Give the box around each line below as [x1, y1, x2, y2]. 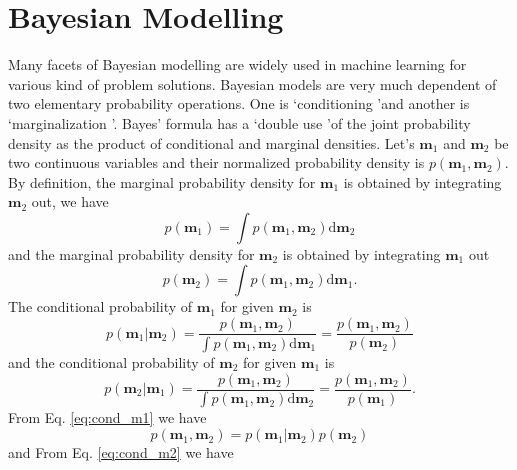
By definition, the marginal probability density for [8, 171, 316, 192]
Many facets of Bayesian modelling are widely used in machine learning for [8, 54, 467, 75]
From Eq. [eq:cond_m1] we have [8, 407, 207, 428]
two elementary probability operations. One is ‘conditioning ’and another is [8, 93, 470, 114]
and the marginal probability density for [8, 243, 255, 264]
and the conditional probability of [8, 351, 215, 372]
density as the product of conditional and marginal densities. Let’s [8, 132, 415, 153]
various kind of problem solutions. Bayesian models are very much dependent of [8, 73, 497, 94]
